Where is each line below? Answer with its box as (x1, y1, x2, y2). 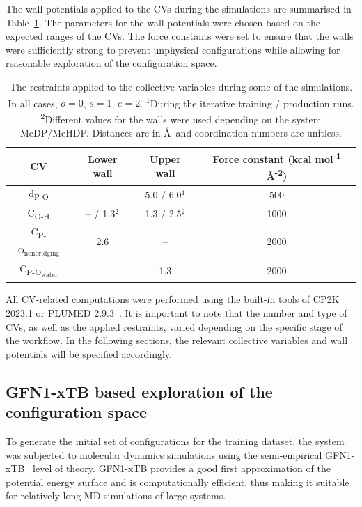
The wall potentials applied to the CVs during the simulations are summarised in (6, 1, 352, 15)
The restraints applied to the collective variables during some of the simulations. (9, 79, 353, 93)
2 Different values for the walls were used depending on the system (40, 109, 322, 126)
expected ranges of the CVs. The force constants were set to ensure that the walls (6, 29, 354, 43)
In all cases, (8, 95, 58, 110)
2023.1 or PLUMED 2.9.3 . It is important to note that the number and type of (6, 306, 347, 320)
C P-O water (19, 261, 58, 280)
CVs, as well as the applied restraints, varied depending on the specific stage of (6, 319, 343, 334)
